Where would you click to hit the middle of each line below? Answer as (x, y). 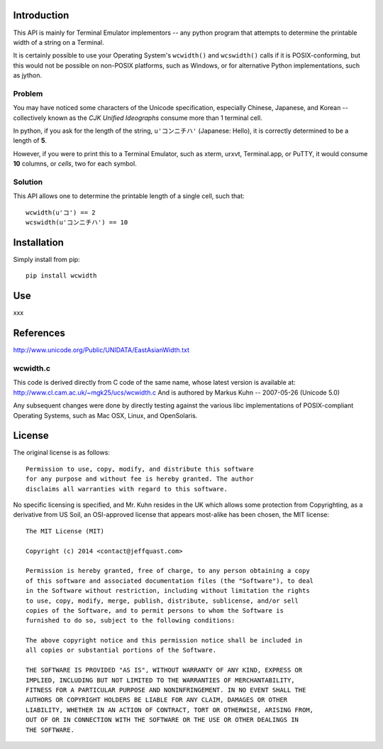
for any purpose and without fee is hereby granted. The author (140, 479)
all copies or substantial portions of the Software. (121, 650)
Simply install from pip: (47, 259)
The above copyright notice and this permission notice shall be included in (164, 640)
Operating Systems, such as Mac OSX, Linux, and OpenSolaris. (105, 415)
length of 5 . (30, 141)
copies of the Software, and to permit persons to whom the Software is (155, 610)
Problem (28, 94)
